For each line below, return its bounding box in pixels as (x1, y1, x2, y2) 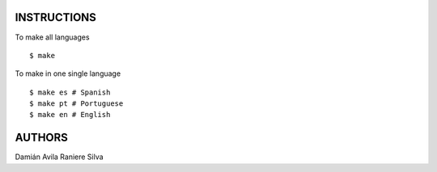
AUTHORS (15, 131, 69, 145)
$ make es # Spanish (29, 87, 111, 97)
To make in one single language (15, 69, 121, 78)
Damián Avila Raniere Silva (15, 152, 104, 162)
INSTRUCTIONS (15, 10, 97, 24)
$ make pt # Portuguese (29, 99, 124, 108)
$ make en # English (29, 110, 111, 120)
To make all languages (15, 32, 90, 42)
